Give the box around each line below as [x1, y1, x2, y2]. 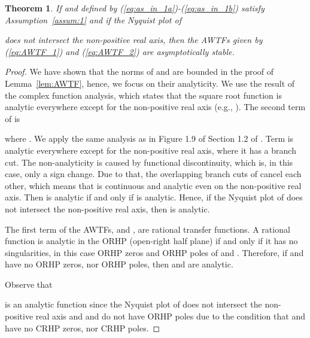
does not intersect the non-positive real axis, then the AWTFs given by [5, 34, 263, 46]
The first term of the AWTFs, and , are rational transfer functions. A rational [5, 223, 290, 235]
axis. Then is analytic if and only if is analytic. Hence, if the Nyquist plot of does [5, 191, 303, 203]
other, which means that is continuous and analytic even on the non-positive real [5, 179, 302, 191]
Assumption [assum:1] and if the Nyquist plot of [5, 13, 181, 26]
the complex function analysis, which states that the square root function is [5, 89, 282, 101]
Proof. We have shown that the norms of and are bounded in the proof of [5, 65, 274, 78]
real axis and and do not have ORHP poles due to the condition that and [35, 310, 305, 322]
